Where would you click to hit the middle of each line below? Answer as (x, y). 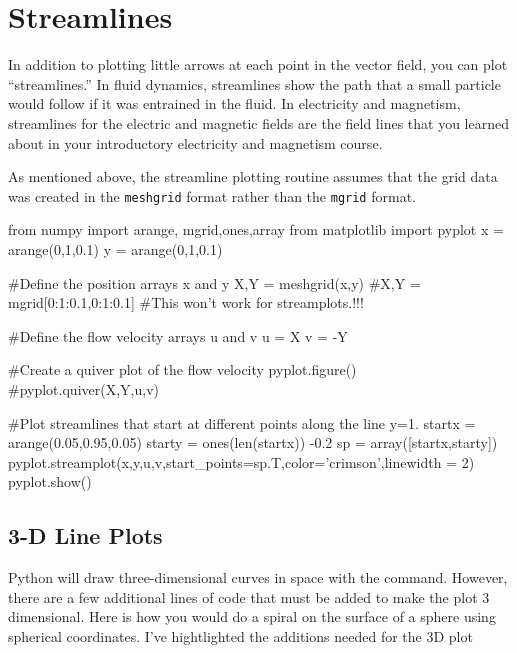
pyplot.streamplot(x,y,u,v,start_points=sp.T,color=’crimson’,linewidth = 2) (241, 461)
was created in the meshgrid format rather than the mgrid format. (212, 195)
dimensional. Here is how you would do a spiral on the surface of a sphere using (252, 616)
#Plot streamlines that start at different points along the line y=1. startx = (242, 422)
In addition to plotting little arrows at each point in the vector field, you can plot (258, 64)
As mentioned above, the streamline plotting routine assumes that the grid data (253, 176)
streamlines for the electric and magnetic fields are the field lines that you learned (258, 122)
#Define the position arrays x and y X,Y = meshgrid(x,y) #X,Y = (214, 282)
